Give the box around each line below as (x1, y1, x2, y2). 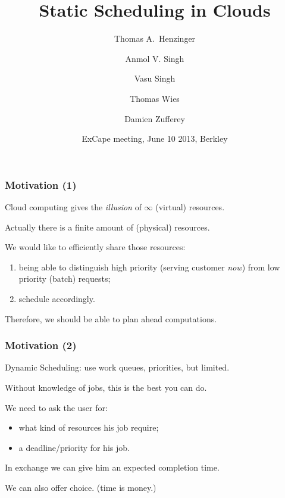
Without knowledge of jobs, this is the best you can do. (5, 381, 207, 393)
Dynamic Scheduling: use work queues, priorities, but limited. (5, 361, 230, 374)
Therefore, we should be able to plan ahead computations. (5, 312, 217, 325)
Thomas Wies (130, 92, 180, 104)
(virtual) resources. (155, 200, 225, 213)
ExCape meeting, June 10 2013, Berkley (82, 132, 228, 145)
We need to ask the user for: (5, 401, 108, 413)
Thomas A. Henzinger (114, 32, 196, 45)
